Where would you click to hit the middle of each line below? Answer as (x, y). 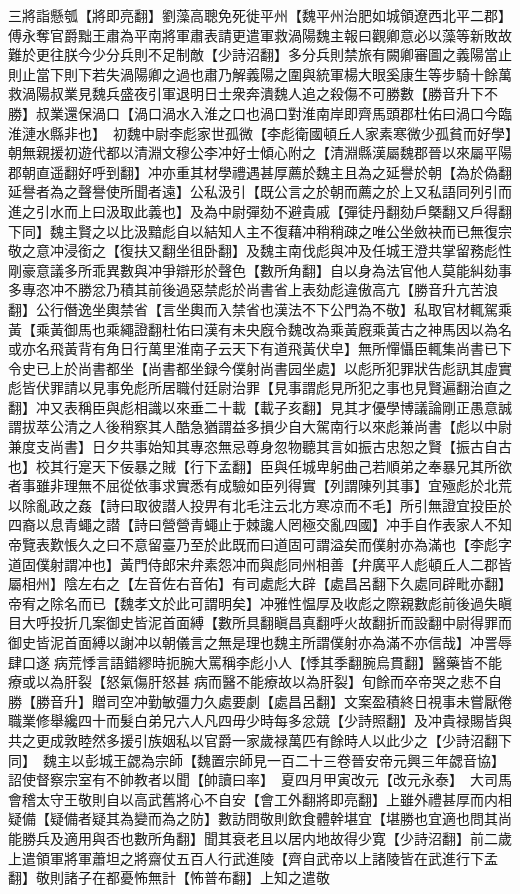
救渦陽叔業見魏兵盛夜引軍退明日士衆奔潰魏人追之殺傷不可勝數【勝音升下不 (253, 93)
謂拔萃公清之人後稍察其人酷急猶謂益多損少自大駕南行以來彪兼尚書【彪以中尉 (260, 426)
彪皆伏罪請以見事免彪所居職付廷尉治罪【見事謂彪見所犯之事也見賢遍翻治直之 (260, 387)
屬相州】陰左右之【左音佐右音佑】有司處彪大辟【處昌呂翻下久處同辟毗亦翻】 (260, 583)
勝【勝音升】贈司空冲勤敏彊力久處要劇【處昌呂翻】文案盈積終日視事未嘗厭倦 (260, 700)
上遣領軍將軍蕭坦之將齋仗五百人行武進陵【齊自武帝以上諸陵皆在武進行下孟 (253, 857)
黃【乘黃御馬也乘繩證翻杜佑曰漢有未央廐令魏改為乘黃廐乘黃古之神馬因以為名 (260, 328)
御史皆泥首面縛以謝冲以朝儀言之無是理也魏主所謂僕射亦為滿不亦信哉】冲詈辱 (260, 642)
